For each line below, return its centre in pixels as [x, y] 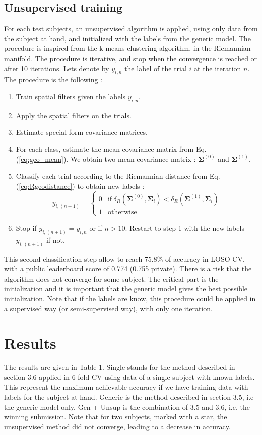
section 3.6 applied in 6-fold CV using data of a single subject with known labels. [129, 377]
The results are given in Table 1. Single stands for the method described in [120, 367]
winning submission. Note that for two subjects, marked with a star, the [116, 417]
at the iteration [218, 68]
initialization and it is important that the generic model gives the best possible [126, 288]
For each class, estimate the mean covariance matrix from [105, 149]
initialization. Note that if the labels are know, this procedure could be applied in [130, 298]
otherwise [122, 212]
